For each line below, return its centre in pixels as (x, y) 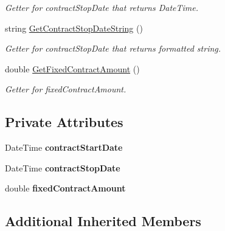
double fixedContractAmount (65, 188)
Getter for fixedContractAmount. (66, 89)
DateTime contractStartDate (64, 147)
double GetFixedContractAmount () (72, 68)
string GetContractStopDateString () (74, 28)
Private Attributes (64, 122)
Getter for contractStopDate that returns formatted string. (113, 48)
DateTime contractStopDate (63, 167)
